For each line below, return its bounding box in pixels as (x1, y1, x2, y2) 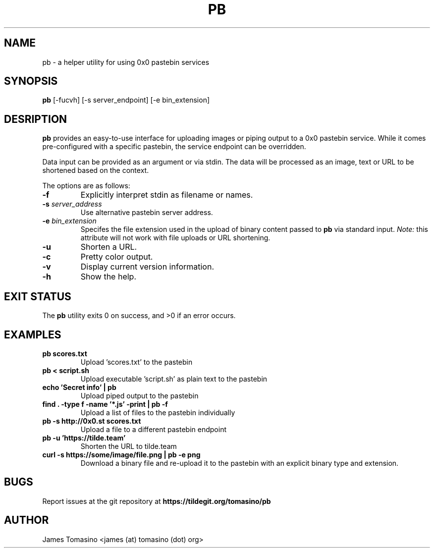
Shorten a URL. (80, 242, 137, 252)
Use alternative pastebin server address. (80, 208, 213, 217)
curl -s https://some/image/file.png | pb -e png (42, 450, 201, 459)
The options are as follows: (42, 181, 130, 190)
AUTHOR (4, 514, 49, 527)
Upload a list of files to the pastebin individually (80, 408, 235, 417)
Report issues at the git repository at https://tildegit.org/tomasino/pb (42, 497, 271, 505)
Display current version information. (80, 262, 215, 272)
